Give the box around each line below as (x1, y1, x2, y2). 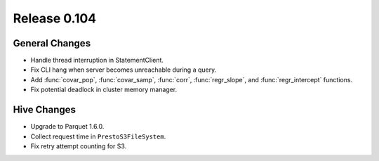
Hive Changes (13, 104, 77, 116)
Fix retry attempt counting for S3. (30, 141, 127, 150)
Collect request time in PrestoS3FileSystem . (30, 132, 166, 141)
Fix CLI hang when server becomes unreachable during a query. (30, 65, 217, 74)
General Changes (13, 37, 91, 49)
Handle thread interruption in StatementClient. (30, 56, 164, 65)
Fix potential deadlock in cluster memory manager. (30, 85, 178, 94)
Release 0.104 (13, 11, 97, 26)
